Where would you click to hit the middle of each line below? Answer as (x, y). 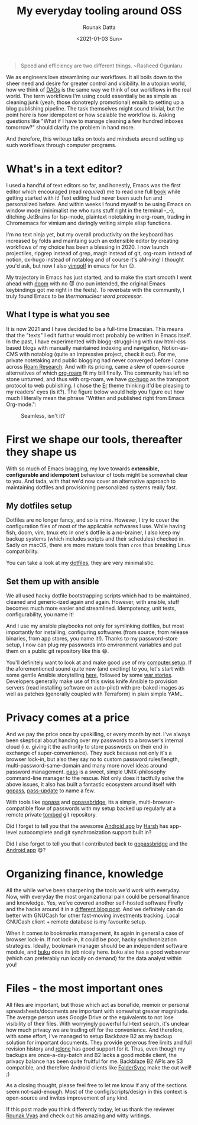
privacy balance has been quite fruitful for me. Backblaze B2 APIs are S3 (95, 1061)
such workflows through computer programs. (61, 145)
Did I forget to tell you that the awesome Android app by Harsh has (87, 826)
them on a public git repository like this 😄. (58, 651)
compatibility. (23, 551)
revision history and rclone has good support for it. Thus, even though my (96, 1049)
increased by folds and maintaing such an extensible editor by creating (92, 240)
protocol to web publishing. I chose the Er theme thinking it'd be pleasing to (98, 385)
